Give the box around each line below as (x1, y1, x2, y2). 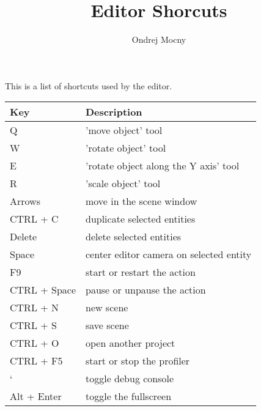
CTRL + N (10, 300, 59, 315)
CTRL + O (10, 336, 59, 350)
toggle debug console (85, 371, 174, 386)
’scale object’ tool (85, 176, 161, 191)
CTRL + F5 (10, 354, 63, 368)
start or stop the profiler (85, 354, 190, 368)
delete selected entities (85, 229, 182, 244)
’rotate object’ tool (85, 141, 166, 155)
